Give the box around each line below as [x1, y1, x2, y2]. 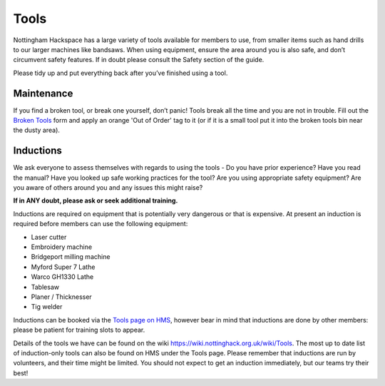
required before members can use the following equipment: [13, 220, 188, 228]
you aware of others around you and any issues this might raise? [13, 183, 203, 192]
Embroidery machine [31, 243, 93, 251]
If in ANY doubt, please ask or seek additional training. [13, 196, 178, 205]
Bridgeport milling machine [31, 253, 111, 261]
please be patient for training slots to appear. [13, 325, 145, 335]
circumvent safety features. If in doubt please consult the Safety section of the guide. [13, 56, 265, 64]
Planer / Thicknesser [31, 293, 92, 301]
